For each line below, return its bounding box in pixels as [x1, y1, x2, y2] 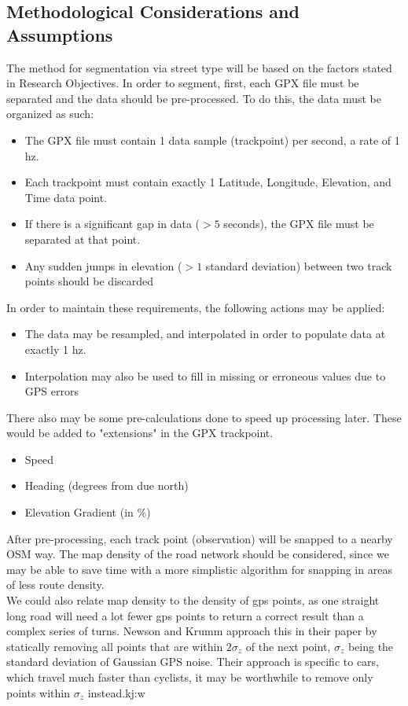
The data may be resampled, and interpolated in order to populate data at [24, 325, 386, 342]
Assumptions [6, 22, 113, 46]
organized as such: [6, 105, 94, 122]
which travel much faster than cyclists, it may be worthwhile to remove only [6, 669, 373, 685]
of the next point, [245, 638, 331, 654]
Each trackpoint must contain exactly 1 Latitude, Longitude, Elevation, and [24, 174, 391, 190]
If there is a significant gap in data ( [24, 215, 200, 232]
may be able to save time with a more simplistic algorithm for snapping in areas [6, 561, 392, 577]
